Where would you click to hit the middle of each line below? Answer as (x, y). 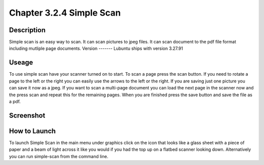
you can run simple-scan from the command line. (59, 156)
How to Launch (33, 131)
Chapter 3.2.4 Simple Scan (65, 13)
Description (27, 30)
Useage (21, 63)
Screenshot (27, 115)
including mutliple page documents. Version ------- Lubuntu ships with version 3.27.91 (96, 48)
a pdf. (15, 101)
